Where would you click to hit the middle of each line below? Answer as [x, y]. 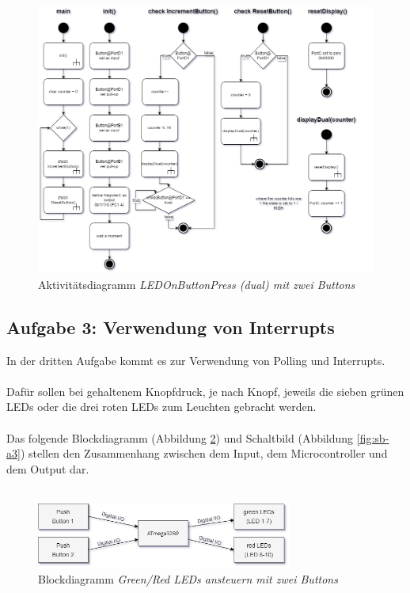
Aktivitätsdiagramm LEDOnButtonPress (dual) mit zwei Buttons [197, 284]
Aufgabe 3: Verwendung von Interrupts [171, 327]
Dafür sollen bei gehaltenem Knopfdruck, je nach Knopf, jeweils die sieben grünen [205, 391]
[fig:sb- [373, 437]
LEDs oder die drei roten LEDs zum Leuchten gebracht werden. [161, 407]
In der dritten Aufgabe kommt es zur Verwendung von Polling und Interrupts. [196, 360]
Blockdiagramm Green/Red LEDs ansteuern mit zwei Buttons [188, 579]
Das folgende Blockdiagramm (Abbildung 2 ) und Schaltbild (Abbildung [180, 437]
